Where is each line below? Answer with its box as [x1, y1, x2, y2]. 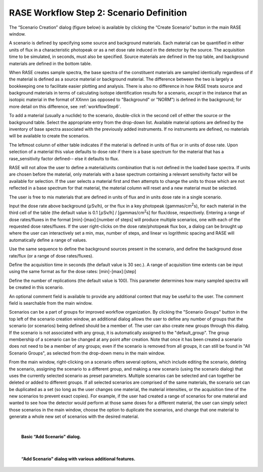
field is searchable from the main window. [9, 300, 93, 306]
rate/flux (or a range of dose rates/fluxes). [9, 253, 94, 258]
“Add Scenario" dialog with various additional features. [21, 456, 136, 462]
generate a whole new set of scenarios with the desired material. [9, 413, 139, 419]
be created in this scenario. [9, 284, 64, 290]
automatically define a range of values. [9, 237, 87, 243]
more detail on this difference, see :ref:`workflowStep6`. [9, 103, 122, 109]
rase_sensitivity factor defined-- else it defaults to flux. [9, 156, 119, 161]
